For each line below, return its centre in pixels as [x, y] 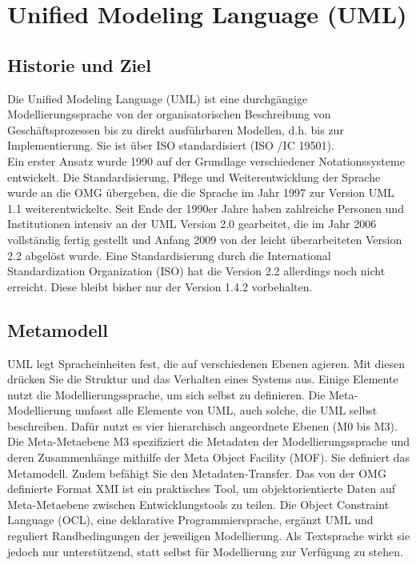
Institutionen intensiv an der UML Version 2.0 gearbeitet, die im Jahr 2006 [192, 224]
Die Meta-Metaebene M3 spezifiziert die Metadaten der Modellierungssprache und [209, 441]
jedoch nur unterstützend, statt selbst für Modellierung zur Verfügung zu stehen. [205, 551]
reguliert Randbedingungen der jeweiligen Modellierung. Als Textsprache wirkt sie [209, 536]
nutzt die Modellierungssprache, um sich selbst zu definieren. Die [166, 394]
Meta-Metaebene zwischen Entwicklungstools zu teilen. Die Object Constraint [198, 504]
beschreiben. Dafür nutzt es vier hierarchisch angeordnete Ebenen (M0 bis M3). [202, 425]
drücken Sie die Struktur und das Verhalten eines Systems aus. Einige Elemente [203, 379]
